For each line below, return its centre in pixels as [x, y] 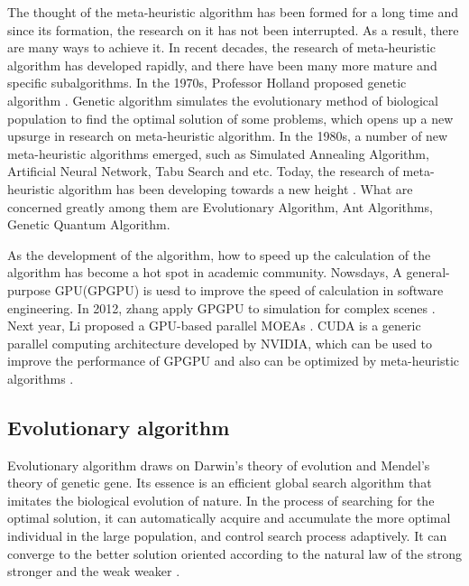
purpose [29, 289]
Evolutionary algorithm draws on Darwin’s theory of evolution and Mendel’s [219, 465]
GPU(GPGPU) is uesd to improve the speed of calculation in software [249, 289]
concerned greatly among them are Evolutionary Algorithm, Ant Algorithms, [220, 206]
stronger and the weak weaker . [94, 571]
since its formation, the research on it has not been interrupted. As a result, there [233, 29]
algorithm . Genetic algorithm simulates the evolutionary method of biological [223, 100]
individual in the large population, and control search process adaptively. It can [227, 536]
